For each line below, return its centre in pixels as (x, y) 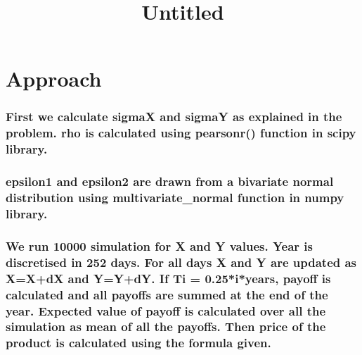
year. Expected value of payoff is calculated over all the (166, 310)
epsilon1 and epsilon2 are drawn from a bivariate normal (170, 181)
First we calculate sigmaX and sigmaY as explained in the (174, 117)
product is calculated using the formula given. (138, 343)
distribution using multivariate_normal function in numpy (175, 198)
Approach (54, 79)
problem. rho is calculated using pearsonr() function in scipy (181, 133)
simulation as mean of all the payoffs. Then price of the (166, 326)
